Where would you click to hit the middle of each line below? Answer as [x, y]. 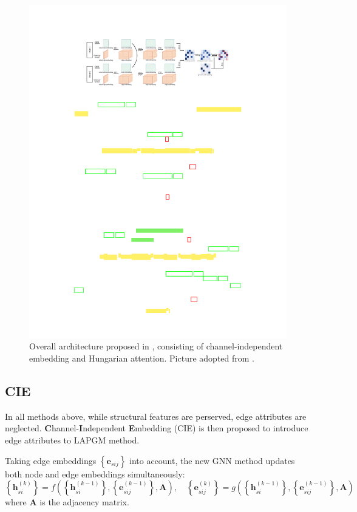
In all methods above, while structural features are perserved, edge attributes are [156, 416]
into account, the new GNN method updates [212, 460]
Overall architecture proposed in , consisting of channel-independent [156, 346]
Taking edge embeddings [51, 460]
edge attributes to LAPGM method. [72, 440]
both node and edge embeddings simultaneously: [95, 473]
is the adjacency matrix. [84, 502]
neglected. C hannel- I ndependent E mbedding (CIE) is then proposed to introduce [157, 428]
